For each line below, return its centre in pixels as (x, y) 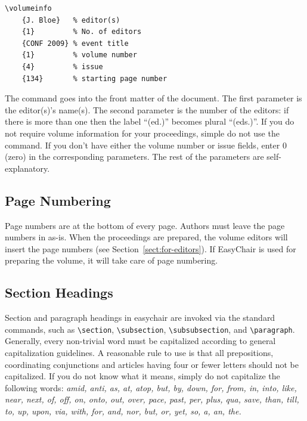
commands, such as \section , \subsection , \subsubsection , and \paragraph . (150, 329)
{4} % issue (62, 66)
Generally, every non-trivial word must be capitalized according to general (140, 341)
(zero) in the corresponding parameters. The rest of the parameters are (134, 157)
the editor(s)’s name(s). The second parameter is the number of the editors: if (147, 109)
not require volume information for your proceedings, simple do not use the (142, 133)
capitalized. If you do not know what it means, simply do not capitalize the (142, 376)
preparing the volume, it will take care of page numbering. (111, 260)
